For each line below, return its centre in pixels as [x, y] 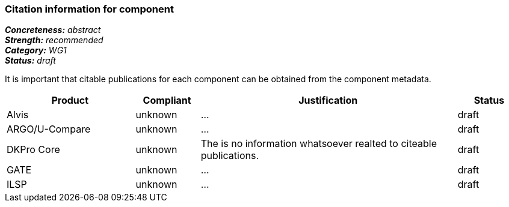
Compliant [167, 100]
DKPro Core [33, 150]
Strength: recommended [54, 40]
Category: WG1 [36, 50]
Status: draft [30, 61]
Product [70, 100]
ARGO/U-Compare [49, 129]
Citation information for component [89, 9]
